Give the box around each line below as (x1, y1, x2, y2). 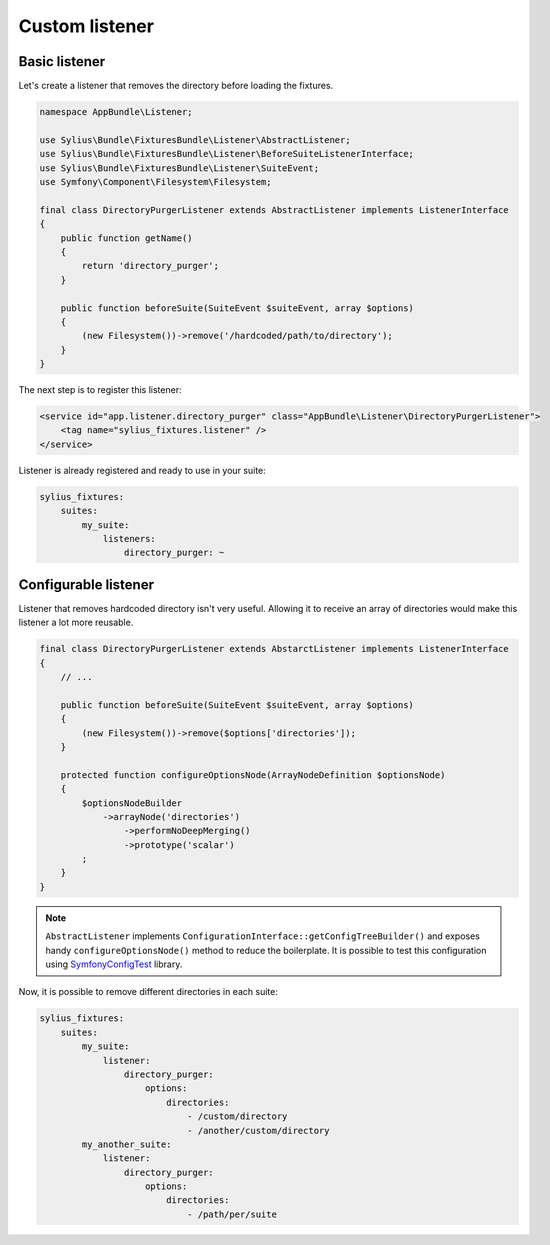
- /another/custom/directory (186, 1125, 330, 1136)
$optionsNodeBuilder (81, 797, 183, 809)
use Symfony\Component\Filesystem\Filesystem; (39, 176, 272, 187)
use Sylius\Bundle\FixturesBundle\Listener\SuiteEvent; (39, 162, 320, 174)
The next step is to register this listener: (18, 384, 182, 396)
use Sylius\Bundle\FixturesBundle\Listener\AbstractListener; (39, 134, 351, 145)
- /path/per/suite (186, 1208, 277, 1220)
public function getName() (60, 232, 194, 244)
